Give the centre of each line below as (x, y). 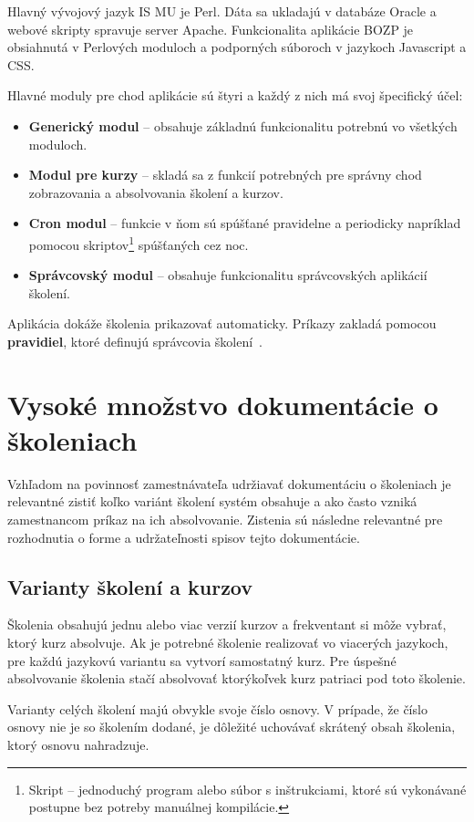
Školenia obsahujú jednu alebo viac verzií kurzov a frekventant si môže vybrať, (227, 624)
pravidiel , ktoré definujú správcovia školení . (135, 341)
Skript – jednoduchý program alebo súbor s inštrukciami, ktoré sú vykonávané (247, 789)
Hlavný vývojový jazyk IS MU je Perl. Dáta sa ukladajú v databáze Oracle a (222, 11)
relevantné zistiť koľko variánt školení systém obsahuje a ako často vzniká (212, 501)
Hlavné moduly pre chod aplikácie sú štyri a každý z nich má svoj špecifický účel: (235, 95)
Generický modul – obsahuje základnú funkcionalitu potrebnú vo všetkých (243, 125)
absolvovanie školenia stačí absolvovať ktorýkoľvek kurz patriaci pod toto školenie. (237, 678)
